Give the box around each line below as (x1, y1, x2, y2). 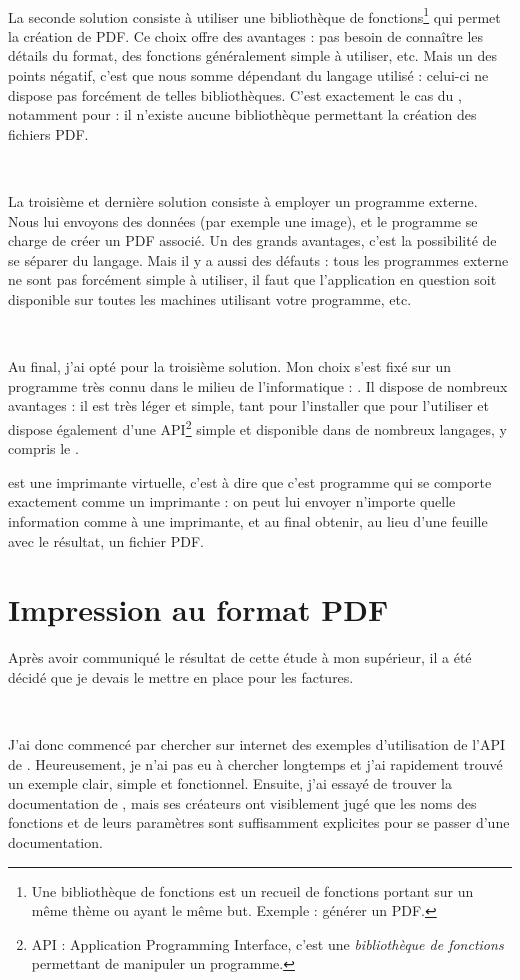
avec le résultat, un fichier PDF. (8, 530, 204, 551)
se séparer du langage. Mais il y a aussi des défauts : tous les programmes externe (8, 249, 509, 270)
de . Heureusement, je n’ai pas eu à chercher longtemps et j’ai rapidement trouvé (8, 753, 503, 774)
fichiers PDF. (8, 123, 89, 144)
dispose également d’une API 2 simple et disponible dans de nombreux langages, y (8, 415, 507, 439)
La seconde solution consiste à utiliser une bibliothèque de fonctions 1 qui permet (8, 3, 501, 27)
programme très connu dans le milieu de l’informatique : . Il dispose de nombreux (8, 375, 508, 396)
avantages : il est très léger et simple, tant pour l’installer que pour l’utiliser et (8, 395, 489, 416)
